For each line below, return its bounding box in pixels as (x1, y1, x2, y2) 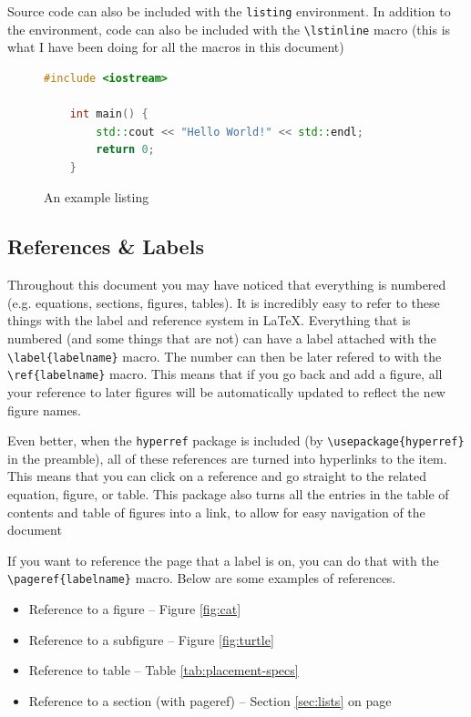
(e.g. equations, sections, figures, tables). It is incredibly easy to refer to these (7, 292, 440, 312)
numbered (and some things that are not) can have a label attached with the (7, 329, 436, 348)
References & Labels (7, 232, 204, 261)
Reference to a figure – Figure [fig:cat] (28, 599, 241, 619)
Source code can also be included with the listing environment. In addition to (7, 2, 451, 20)
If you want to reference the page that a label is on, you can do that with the (7, 550, 439, 569)
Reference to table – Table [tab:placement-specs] (28, 661, 299, 680)
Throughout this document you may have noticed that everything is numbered (7, 275, 446, 294)
